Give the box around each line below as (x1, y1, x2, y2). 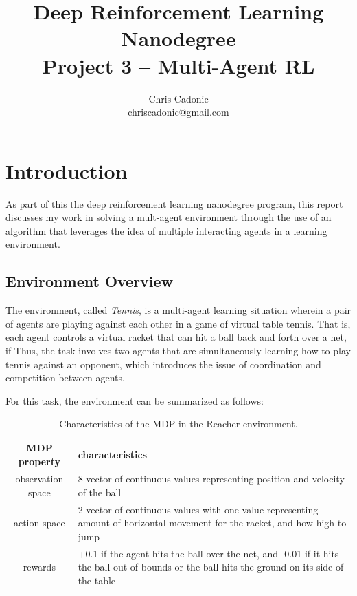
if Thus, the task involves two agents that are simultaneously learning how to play (5, 343, 351, 357)
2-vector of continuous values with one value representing (78, 502, 319, 516)
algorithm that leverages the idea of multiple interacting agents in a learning (5, 223, 327, 237)
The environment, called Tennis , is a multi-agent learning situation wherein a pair (5, 303, 352, 317)
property (18, 454, 60, 468)
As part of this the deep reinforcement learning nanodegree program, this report (5, 196, 343, 211)
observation (15, 471, 64, 486)
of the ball (78, 485, 122, 499)
